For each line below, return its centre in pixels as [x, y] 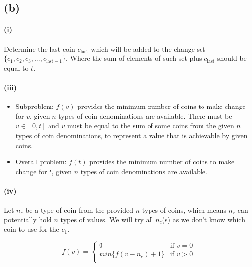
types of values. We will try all [107, 219]
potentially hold [28, 219]
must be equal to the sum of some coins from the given [151, 126]
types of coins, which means [184, 210]
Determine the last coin [40, 48]
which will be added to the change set [148, 48]
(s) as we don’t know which [203, 219]
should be [232, 58]
